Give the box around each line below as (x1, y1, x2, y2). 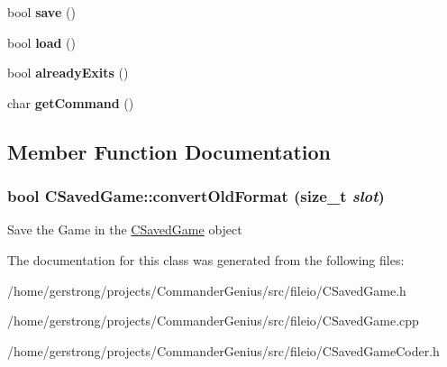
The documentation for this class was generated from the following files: (7, 250, 405, 269)
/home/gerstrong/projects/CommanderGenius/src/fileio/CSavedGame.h (7, 280, 406, 299)
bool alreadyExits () (7, 63, 129, 82)
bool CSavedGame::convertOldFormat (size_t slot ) (7, 185, 385, 207)
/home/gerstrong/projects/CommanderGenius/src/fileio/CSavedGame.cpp (7, 311, 419, 330)
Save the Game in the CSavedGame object (7, 220, 242, 239)
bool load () (7, 32, 76, 51)
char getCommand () (7, 93, 134, 112)
